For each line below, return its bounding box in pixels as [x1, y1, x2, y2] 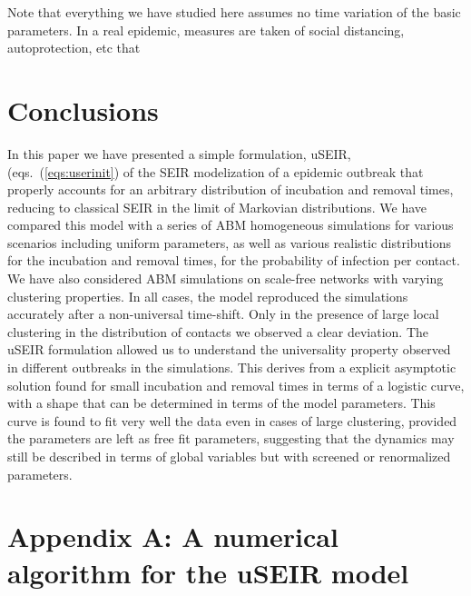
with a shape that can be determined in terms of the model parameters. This [7, 393, 436, 412]
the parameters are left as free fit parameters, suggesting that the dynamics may [7, 429, 455, 448]
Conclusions [7, 91, 159, 128]
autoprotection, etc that [7, 38, 141, 57]
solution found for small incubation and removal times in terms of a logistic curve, [7, 375, 465, 394]
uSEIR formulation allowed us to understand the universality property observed [7, 340, 451, 359]
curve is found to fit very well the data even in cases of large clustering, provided [7, 411, 457, 430]
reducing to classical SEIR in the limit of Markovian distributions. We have [7, 197, 427, 216]
